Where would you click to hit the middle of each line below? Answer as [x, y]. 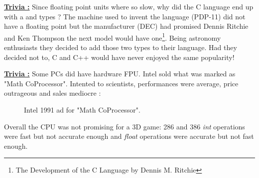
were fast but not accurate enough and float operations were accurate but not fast [129, 136]
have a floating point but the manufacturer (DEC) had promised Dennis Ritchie [126, 26]
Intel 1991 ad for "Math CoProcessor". [82, 110]
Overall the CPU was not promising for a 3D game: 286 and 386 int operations [125, 126]
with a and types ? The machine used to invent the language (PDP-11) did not [125, 16]
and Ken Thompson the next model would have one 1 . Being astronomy [113, 37]
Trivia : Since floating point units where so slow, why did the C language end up [129, 6]
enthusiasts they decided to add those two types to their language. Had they [121, 47]
